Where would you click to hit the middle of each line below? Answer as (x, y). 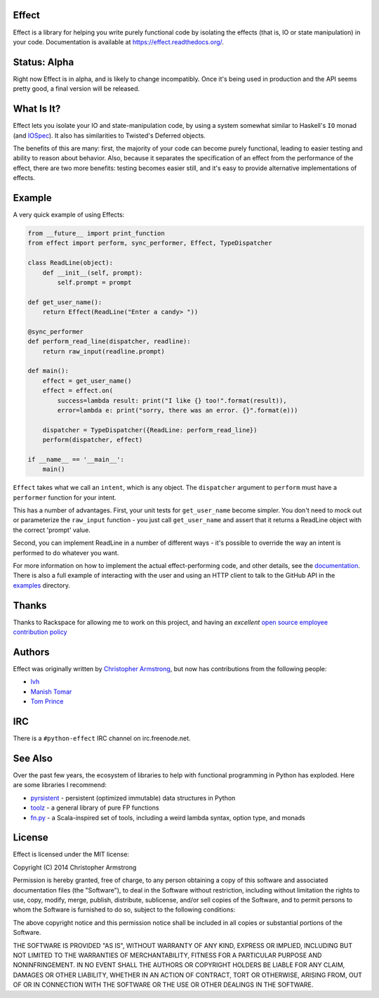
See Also (33, 758)
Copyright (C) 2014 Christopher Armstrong (75, 867)
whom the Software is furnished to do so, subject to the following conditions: (124, 909)
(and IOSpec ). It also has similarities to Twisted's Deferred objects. (109, 135)
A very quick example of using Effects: (69, 214)
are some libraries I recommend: (60, 785)
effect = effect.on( (78, 391)
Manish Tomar (51, 692)
